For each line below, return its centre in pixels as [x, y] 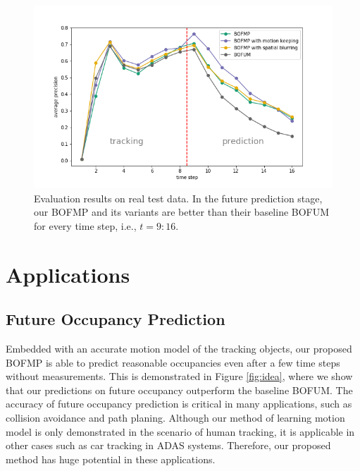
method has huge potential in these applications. [111, 459]
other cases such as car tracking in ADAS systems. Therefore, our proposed [168, 445]
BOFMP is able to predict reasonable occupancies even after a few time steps [173, 362]
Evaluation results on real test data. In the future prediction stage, [178, 198]
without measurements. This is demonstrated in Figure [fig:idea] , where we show [179, 376]
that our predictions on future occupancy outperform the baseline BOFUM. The [179, 390]
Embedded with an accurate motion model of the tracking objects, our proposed [179, 349]
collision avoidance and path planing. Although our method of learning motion [175, 418]
